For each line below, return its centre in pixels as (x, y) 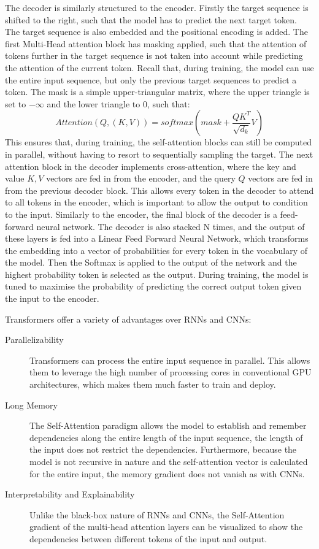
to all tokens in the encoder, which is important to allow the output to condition (156, 202)
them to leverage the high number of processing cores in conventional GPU (171, 372)
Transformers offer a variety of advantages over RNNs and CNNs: (128, 319)
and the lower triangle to (94, 103)
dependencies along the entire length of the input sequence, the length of (166, 437)
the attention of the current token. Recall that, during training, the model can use (159, 67)
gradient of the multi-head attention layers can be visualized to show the (166, 527)
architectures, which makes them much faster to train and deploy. (153, 384)
